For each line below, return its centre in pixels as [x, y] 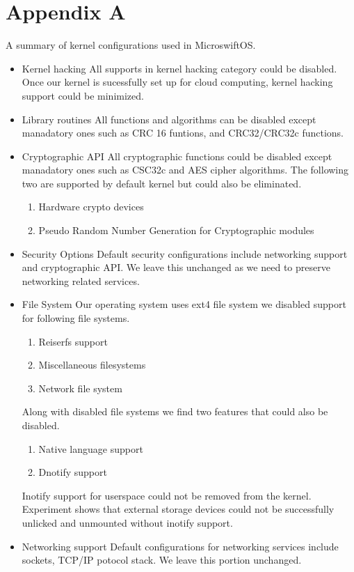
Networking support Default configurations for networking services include [180, 546]
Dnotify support [73, 472]
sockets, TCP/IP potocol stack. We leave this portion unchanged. [162, 560]
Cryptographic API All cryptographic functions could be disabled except [177, 156]
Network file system [80, 388]
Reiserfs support [73, 341]
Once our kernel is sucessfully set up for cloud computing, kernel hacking [177, 82]
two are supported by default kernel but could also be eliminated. [162, 183]
